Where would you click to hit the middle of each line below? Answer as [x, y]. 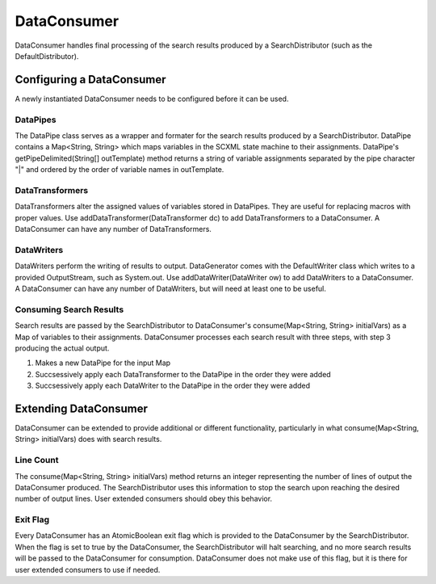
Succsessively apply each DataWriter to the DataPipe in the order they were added [173, 386]
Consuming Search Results [69, 309]
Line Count [37, 460]
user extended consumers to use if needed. [88, 569]
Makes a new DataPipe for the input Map [103, 363]
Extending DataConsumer [82, 408]
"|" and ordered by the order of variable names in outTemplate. [119, 170]
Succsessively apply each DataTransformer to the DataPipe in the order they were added [183, 374]
